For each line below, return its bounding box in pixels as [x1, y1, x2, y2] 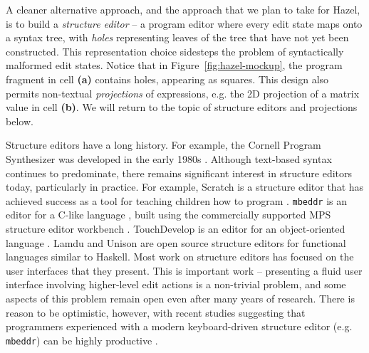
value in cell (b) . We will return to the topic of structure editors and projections [6, 100, 358, 115]
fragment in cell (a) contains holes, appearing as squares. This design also [6, 71, 329, 86]
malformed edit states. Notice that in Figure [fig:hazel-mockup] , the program [6, 58, 343, 73]
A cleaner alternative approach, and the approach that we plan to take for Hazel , [6, 2, 360, 16]
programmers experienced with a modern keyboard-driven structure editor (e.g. [6, 319, 353, 334]
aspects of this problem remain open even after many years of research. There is [6, 290, 355, 305]
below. [6, 113, 33, 128]
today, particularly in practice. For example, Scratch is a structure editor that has [6, 179, 364, 194]
